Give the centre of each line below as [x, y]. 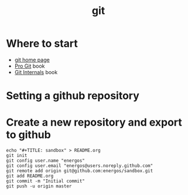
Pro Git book [30, 66]
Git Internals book [36, 72]
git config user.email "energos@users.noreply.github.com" [80, 166]
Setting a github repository [73, 96]
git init [17, 156]
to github [28, 135]
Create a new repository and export [94, 122]
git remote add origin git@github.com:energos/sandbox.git [80, 171]
